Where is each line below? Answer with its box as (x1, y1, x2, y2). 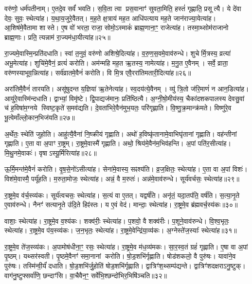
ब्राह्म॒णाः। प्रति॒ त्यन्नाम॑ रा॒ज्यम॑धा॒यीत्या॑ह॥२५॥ (4, 32, 110, 42)
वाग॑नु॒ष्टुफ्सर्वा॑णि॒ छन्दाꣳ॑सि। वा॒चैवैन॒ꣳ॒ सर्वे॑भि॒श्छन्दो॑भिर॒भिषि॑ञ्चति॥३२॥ (4, 270, 167, 280)
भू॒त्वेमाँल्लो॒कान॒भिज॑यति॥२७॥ (4, 112, 75, 122)
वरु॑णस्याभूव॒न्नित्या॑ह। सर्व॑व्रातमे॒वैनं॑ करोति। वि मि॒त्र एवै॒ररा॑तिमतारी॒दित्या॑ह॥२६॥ (4, 67, 191, 77)
